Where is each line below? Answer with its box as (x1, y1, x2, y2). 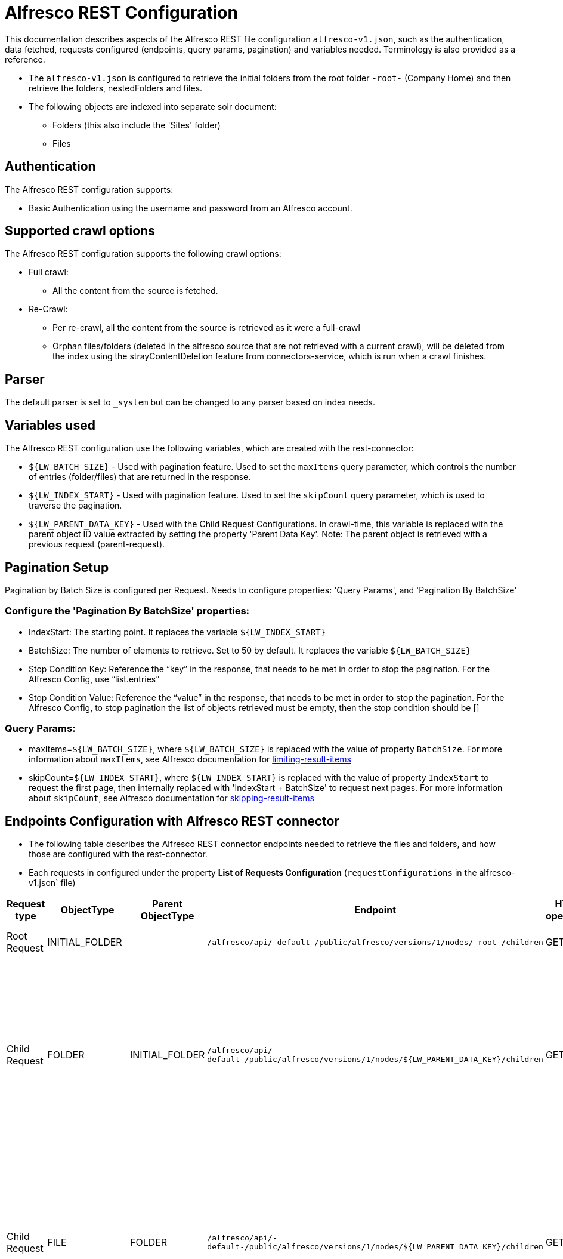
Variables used (5, 417, 95, 433)
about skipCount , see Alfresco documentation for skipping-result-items (29, 793, 314, 804)
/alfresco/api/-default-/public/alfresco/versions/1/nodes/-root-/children (207, 937, 543, 947)
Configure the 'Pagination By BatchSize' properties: (5, 605, 250, 617)
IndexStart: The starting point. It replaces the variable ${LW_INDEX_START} (29, 626, 326, 637)
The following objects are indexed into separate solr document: (29, 101, 277, 112)
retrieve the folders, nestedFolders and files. (29, 82, 203, 93)
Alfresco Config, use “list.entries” (29, 673, 160, 684)
